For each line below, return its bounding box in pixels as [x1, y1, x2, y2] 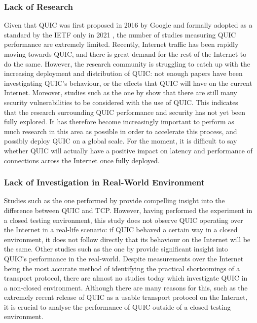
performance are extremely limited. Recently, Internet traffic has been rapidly [4, 39, 239, 49]
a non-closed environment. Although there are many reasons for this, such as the [4, 282, 248, 292]
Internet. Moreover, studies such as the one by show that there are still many [4, 87, 237, 98]
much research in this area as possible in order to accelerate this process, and [4, 126, 237, 136]
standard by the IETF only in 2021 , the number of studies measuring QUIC [4, 29, 236, 39]
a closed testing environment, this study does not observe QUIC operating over [4, 215, 243, 225]
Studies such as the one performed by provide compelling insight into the [4, 195, 225, 206]
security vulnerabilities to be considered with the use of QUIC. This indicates [4, 97, 238, 107]
